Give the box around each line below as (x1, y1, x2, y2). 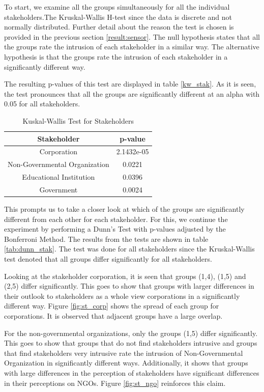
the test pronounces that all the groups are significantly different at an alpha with (4, 88, 260, 99)
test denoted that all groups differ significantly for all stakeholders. (4, 253, 212, 264)
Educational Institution (22, 172, 95, 182)
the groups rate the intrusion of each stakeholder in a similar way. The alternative (4, 41, 259, 52)
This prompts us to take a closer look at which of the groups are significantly (4, 204, 245, 214)
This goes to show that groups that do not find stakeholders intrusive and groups (4, 338, 257, 348)
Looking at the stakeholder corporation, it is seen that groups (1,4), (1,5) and (4, 270, 246, 281)
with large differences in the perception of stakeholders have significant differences (4, 367, 259, 378)
